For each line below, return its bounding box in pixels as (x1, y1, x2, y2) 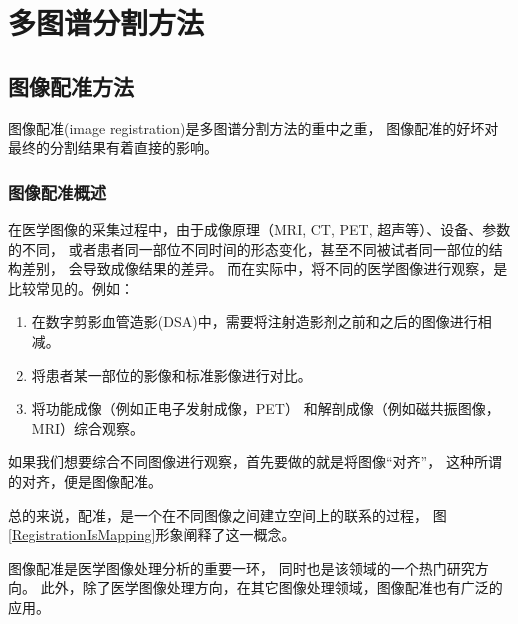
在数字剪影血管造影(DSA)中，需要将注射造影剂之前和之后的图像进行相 (31, 311, 492, 332)
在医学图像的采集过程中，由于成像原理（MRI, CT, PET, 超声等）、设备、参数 (8, 218, 511, 239)
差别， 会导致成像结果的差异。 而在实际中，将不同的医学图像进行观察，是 (21, 258, 508, 279)
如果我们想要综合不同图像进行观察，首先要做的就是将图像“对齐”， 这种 (8, 451, 474, 472)
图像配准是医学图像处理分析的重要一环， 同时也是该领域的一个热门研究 (8, 557, 475, 578)
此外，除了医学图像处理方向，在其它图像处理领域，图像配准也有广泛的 (40, 577, 503, 598)
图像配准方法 (8, 70, 134, 101)
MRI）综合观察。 (31, 417, 144, 438)
